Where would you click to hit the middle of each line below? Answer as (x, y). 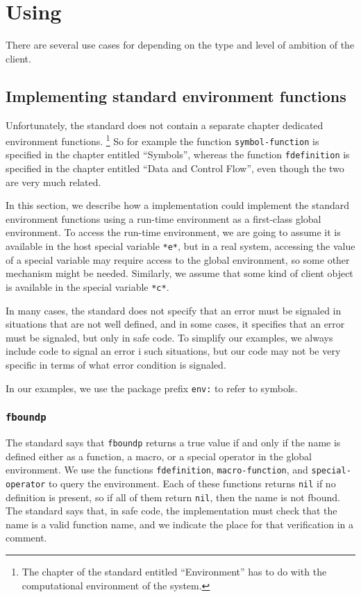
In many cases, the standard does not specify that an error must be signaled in (174, 310)
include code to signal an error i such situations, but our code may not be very (173, 351)
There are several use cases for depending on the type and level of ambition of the (180, 45)
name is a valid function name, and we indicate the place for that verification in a (180, 524)
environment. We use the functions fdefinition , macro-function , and (157, 470)
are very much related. (53, 182)
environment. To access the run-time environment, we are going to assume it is (173, 232)
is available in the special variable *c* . (87, 286)
